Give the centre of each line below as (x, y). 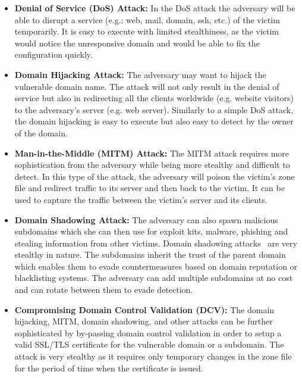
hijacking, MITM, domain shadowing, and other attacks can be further (144, 321)
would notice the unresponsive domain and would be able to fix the (137, 43)
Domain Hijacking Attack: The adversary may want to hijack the (140, 74)
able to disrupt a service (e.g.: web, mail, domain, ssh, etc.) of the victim (147, 19)
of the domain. (41, 132)
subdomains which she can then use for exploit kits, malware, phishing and (151, 231)
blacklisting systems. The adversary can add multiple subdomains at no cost (154, 278)
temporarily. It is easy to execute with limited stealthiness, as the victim (147, 31)
